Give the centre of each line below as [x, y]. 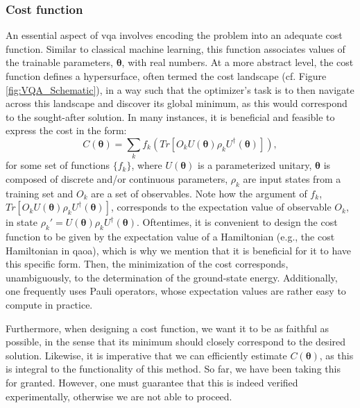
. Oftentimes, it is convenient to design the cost [237, 222]
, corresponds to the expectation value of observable [221, 207]
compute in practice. [49, 305]
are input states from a [292, 178]
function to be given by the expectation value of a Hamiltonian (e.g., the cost [170, 237]
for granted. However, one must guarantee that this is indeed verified [152, 383]
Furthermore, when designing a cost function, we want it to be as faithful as [168, 328]
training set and [40, 193]
